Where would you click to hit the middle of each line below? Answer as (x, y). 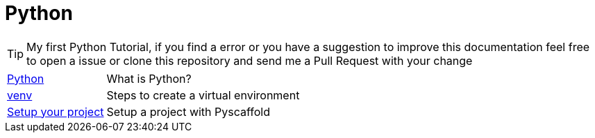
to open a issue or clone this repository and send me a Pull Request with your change (250, 60)
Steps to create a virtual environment (203, 95)
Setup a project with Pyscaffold (188, 111)
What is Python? (149, 78)
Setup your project (56, 111)
